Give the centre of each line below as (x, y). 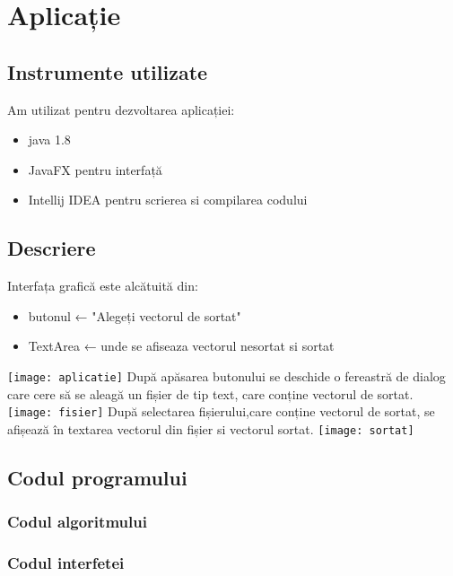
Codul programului (97, 477)
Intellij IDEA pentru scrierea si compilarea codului (168, 200)
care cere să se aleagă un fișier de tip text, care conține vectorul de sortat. (210, 393)
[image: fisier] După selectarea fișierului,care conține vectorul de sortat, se (221, 411)
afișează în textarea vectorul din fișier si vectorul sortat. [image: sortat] (211, 428)
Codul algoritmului (77, 522)
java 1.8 (49, 140)
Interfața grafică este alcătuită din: (103, 286)
